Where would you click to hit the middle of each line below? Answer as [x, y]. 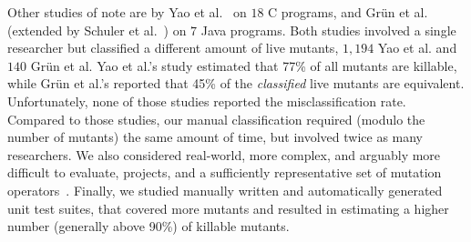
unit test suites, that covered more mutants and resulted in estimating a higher [228, 208]
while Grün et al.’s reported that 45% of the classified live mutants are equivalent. [236, 83]
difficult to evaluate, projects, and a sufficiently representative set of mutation [225, 172]
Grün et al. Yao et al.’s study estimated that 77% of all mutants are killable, [244, 65]
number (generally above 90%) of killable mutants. [148, 226]
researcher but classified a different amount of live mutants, [173, 48]
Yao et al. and [417, 48]
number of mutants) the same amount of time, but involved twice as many [215, 137]
